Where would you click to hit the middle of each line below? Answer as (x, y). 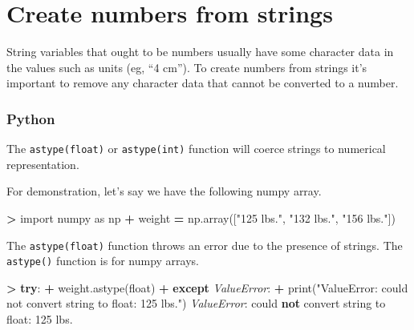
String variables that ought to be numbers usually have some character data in (200, 52)
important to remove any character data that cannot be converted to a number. (203, 83)
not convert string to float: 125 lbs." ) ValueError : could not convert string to (196, 303)
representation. (43, 164)
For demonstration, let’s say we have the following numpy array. (164, 191)
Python (31, 118)
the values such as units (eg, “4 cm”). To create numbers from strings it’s (187, 67)
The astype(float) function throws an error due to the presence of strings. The (205, 245)
